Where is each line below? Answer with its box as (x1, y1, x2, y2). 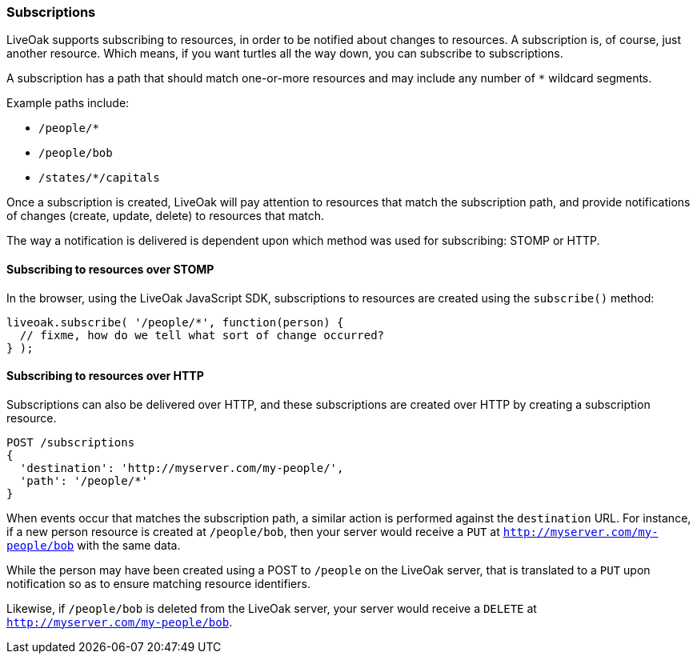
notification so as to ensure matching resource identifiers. (6, 576, 310, 590)
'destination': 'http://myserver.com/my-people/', (19, 461, 344, 474)
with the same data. (77, 538, 181, 552)
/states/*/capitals (38, 171, 160, 185)
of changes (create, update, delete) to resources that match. (6, 209, 325, 223)
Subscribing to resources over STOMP (6, 262, 214, 276)
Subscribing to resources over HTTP (6, 369, 204, 383)
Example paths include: (6, 96, 130, 110)
